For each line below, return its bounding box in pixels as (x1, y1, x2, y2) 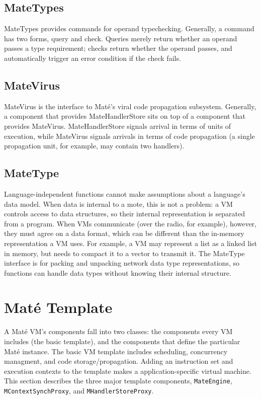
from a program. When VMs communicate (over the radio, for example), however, (4, 218, 256, 228)
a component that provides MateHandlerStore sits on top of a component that (4, 111, 245, 121)
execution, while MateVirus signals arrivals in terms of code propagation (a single (4, 130, 255, 141)
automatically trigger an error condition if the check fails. (4, 52, 181, 63)
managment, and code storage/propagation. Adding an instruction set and (4, 356, 233, 366)
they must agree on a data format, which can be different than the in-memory (4, 228, 244, 238)
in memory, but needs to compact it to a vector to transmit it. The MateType (4, 248, 245, 258)
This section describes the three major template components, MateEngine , (4, 375, 232, 386)
